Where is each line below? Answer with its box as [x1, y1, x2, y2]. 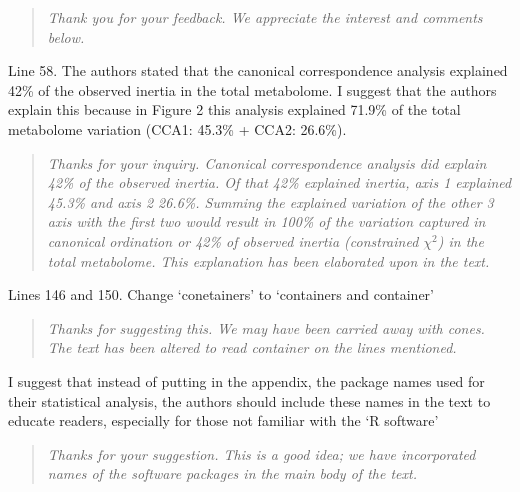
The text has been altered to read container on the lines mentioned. [47, 337, 457, 358]
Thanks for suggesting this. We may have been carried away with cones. [47, 317, 485, 338]
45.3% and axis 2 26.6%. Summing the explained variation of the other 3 [47, 191, 494, 212]
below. [47, 26, 85, 47]
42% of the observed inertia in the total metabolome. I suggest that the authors [8, 79, 497, 100]
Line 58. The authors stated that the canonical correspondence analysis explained [8, 60, 508, 81]
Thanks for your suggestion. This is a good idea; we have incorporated [47, 443, 476, 464]
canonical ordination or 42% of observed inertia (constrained [47, 230, 419, 251]
